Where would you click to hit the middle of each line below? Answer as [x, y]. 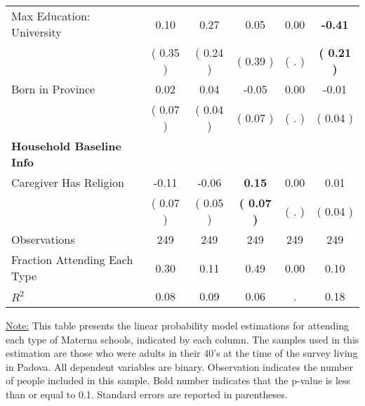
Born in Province [53, 89]
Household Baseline [66, 146]
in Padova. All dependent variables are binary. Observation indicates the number [179, 366]
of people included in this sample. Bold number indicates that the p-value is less [178, 380]
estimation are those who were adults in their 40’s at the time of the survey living [182, 353]
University [36, 32]
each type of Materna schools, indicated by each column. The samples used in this [182, 339]
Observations [43, 239]
